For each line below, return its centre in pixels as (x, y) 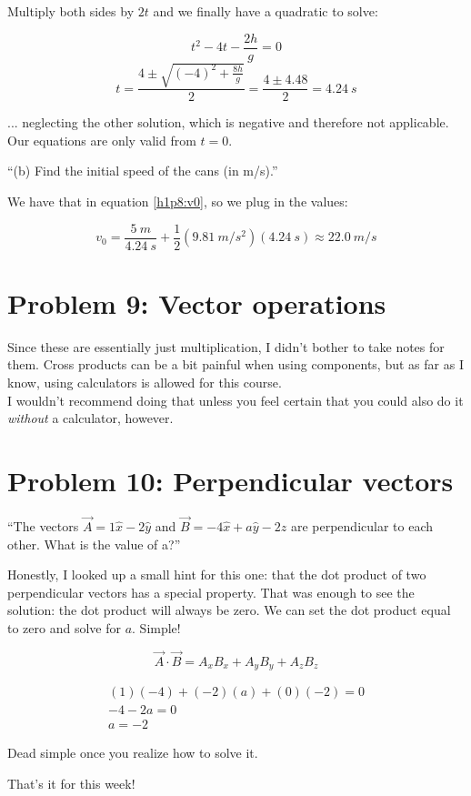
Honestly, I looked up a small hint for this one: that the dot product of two (217, 574)
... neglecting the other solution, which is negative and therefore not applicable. (228, 122)
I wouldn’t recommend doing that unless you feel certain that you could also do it (235, 400)
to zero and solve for (64, 628)
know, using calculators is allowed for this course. (145, 382)
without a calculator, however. (90, 418)
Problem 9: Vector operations (197, 302)
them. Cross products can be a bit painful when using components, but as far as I (235, 364)
